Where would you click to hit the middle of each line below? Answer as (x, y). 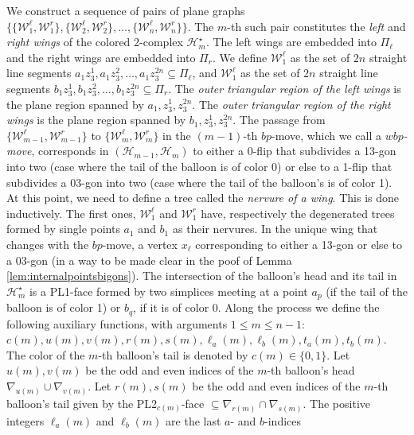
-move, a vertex (140, 244)
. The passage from (279, 120)
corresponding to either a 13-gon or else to (299, 244)
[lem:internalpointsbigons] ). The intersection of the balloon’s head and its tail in (202, 276)
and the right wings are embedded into (101, 57)
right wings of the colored (68, 42)
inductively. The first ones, (71, 213)
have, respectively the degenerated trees (298, 213)
